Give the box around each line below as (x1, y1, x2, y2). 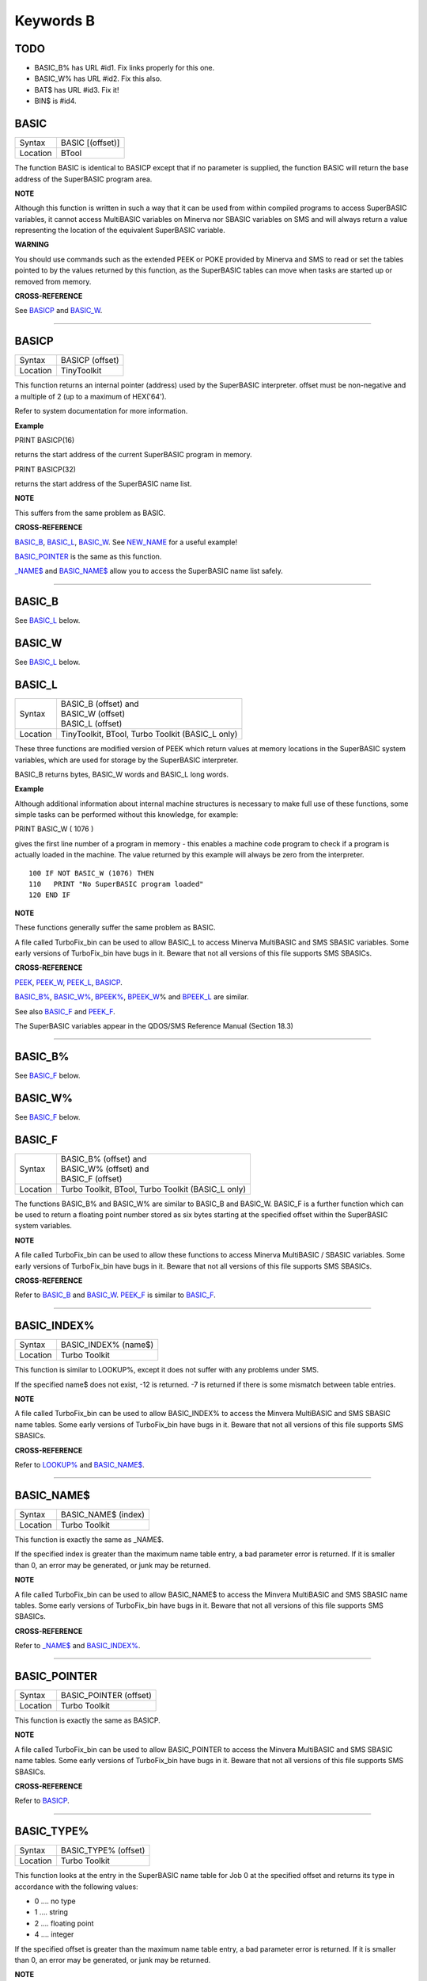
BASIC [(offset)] (60, 137, 120, 148)
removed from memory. (14, 277, 92, 286)
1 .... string (34, 1907, 69, 1917)
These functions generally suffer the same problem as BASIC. (14, 923, 216, 933)
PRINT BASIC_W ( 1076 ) (14, 824, 94, 834)
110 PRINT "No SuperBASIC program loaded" (28, 880, 205, 889)
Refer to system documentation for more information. (14, 407, 188, 416)
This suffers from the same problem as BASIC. (14, 508, 166, 517)
